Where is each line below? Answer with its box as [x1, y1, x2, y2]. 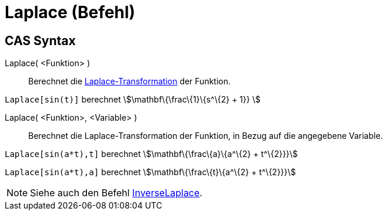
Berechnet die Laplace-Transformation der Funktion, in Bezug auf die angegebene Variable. [28, 131, 383, 141]
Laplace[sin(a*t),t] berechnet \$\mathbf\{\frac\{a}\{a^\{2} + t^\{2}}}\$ [5, 149, 298, 159]
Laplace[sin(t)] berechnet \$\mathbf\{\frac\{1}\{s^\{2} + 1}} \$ [5, 94, 261, 105]
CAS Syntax [5, 33, 76, 48]
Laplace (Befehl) [5, 2, 135, 22]
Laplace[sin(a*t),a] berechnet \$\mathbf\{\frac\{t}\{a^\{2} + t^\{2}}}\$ [5, 167, 296, 178]
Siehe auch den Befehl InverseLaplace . [30, 187, 202, 199]
